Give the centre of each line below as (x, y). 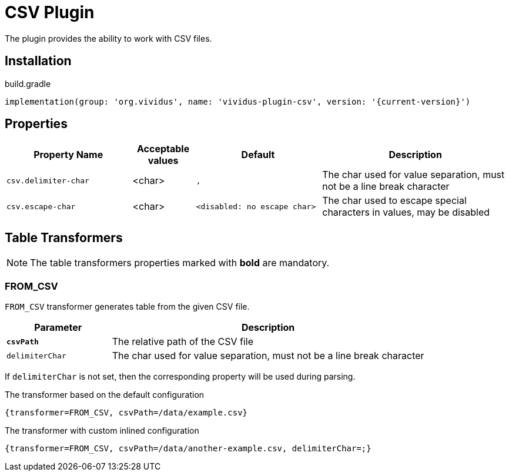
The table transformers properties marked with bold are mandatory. (180, 263)
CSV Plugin (50, 12)
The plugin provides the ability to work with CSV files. (108, 38)
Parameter (58, 328)
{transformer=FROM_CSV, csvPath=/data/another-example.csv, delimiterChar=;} (188, 449)
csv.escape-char (41, 206)
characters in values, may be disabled (406, 212)
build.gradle (28, 83)
